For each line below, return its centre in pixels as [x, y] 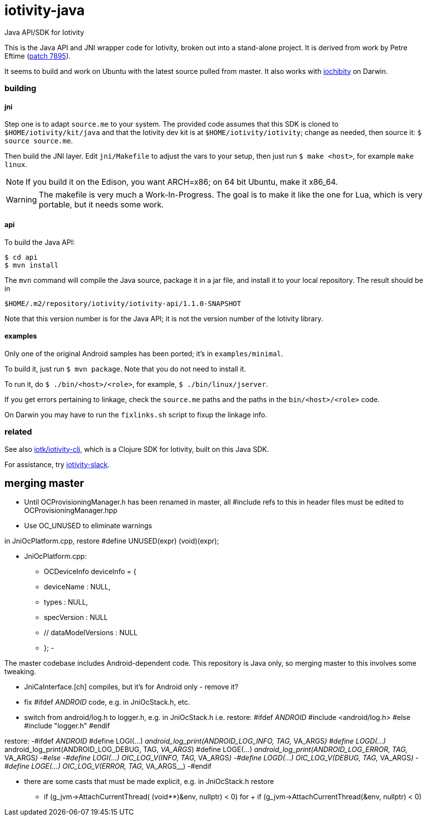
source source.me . [39, 141]
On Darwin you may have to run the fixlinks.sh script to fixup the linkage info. [136, 414]
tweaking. [20, 672]
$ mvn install [32, 265]
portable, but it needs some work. [101, 205]
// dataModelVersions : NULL [91, 633]
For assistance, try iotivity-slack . [57, 464]
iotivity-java [45, 10]
